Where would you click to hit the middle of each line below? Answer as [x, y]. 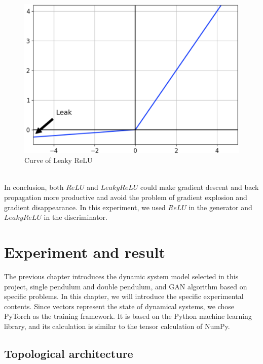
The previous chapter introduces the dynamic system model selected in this [121, 276]
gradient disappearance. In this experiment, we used [85, 207]
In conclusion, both [34, 187]
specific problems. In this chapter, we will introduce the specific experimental [124, 296]
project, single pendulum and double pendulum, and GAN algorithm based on [126, 286]
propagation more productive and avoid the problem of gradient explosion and [126, 197]
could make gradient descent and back [200, 187]
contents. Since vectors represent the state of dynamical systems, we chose [119, 306]
